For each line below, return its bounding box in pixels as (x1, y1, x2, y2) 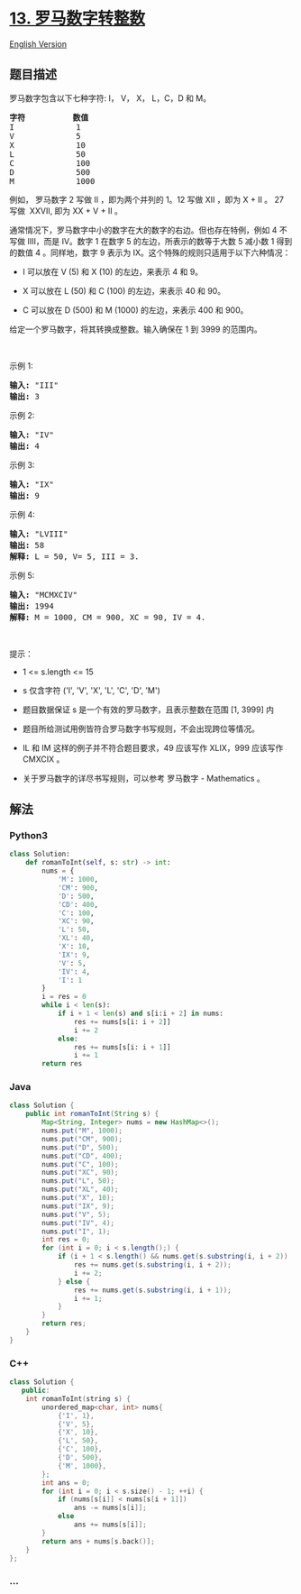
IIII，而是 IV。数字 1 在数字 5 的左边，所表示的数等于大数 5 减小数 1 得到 (26, 235, 293, 246)
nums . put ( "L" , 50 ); (41, 1177, 115, 1186)
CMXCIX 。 (22, 754, 65, 765)
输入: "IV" (9, 429, 54, 440)
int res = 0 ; (41, 1235, 91, 1244)
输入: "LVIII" (9, 528, 68, 539)
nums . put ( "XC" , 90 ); (41, 1168, 119, 1177)
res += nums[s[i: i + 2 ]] (73, 1017, 171, 1026)
